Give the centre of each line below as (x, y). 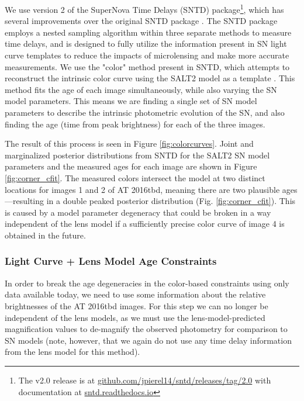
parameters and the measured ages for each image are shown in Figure (131, 166)
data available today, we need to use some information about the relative (135, 294)
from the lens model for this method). (72, 352)
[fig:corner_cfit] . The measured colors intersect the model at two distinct (135, 177)
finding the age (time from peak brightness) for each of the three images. (135, 124)
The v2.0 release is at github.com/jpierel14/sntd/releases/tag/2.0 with (145, 380)
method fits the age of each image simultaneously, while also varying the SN (141, 89)
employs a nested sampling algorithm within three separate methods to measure (148, 32)
